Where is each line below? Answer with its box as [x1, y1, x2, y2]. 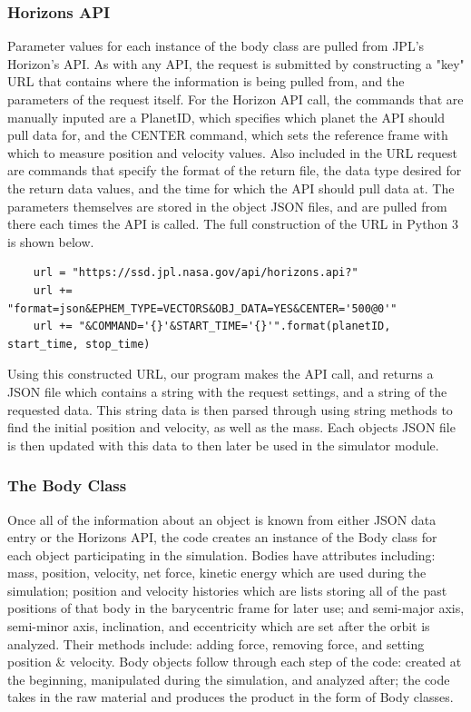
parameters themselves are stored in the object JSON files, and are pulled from [7, 196, 447, 215]
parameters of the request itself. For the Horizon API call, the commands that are [7, 90, 464, 108]
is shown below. [7, 232, 94, 251]
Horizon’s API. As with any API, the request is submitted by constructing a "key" [7, 54, 465, 73]
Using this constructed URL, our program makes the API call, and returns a [7, 364, 434, 383]
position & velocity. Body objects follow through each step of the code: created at [7, 652, 462, 671]
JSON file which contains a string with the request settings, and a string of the [7, 381, 447, 400]
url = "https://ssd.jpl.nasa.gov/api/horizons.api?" [33, 266, 358, 280]
